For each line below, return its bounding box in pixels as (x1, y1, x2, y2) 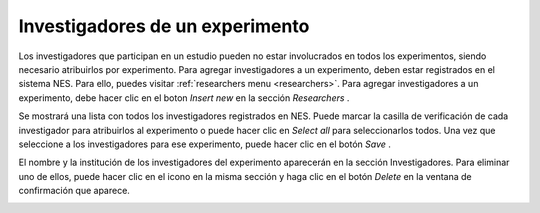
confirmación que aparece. (18, 185, 130, 197)
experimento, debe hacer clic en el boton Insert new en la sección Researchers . (18, 91, 350, 104)
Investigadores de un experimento (18, 15, 310, 37)
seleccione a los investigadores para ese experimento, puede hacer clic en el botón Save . (18, 138, 392, 150)
